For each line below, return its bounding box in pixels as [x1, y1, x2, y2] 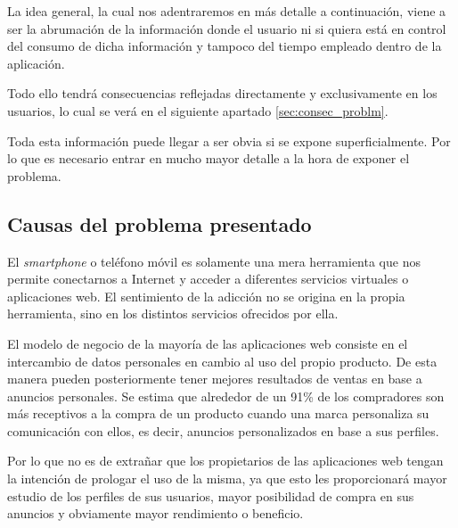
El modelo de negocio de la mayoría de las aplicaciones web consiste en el [7, 334, 408, 352]
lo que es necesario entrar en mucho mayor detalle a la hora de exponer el [7, 149, 410, 168]
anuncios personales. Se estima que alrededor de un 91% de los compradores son [7, 386, 445, 405]
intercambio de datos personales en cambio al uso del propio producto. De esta [7, 351, 438, 370]
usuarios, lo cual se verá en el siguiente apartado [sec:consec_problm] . [7, 101, 388, 120]
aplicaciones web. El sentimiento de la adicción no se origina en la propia [7, 286, 405, 305]
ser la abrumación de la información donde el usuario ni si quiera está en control [7, 19, 446, 37]
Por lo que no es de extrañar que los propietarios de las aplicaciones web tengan [7, 451, 444, 470]
